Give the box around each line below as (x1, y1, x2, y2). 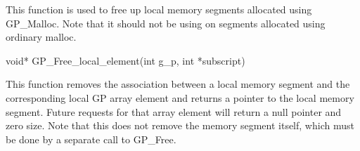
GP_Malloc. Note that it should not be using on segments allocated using (6, 15, 326, 30)
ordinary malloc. (6, 29, 77, 44)
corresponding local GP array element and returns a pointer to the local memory (6, 90, 354, 105)
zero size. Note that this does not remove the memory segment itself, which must (6, 118, 354, 133)
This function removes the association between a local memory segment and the (6, 77, 350, 91)
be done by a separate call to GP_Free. (6, 131, 176, 146)
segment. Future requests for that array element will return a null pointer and (6, 104, 342, 119)
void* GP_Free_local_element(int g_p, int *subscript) (6, 53, 245, 67)
